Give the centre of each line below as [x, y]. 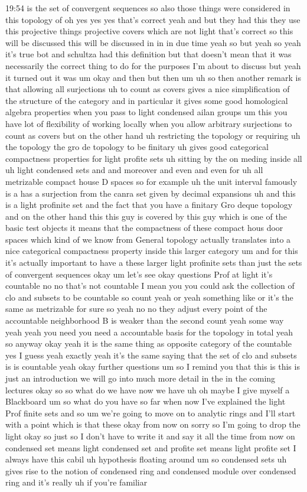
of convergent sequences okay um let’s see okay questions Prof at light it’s [139, 274]
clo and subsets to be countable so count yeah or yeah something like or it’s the [149, 297]
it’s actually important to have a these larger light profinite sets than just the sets [154, 263]
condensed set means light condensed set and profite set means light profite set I [151, 447]
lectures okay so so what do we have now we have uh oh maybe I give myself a [148, 390]
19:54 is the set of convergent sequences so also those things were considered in [148, 8]
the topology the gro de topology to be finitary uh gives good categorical [137, 147]
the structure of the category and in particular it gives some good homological [147, 100]
